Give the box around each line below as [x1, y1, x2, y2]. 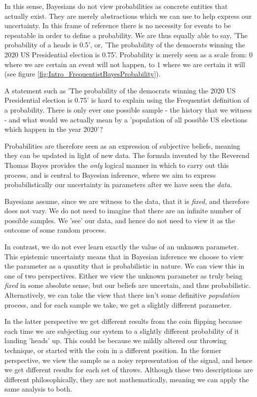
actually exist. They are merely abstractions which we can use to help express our [4, 10, 252, 21]
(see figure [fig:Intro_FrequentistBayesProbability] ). [4, 69, 161, 79]
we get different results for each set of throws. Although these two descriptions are [4, 364, 253, 375]
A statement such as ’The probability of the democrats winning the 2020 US [4, 85, 236, 95]
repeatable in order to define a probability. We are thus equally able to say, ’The [4, 30, 248, 40]
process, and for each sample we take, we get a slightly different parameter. [4, 299, 232, 310]
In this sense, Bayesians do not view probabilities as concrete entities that [4, 1, 228, 11]
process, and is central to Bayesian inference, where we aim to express [4, 169, 216, 180]
